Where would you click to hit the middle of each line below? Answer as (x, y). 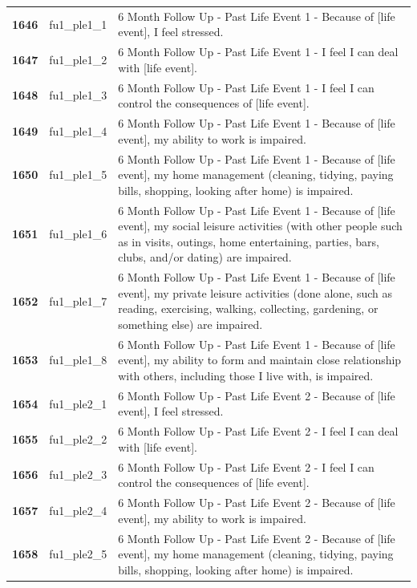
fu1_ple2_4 (78, 510)
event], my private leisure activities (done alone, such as (255, 292)
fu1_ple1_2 (78, 59)
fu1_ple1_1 (78, 24)
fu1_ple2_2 (78, 439)
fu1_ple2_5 (78, 554)
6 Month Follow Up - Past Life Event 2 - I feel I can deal (258, 431)
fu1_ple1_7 (78, 300)
